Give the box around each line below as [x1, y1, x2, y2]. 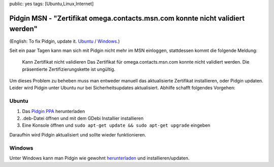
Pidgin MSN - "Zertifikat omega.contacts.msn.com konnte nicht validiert [9, 14, 245, 22]
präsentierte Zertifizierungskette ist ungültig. [22, 66, 116, 72]
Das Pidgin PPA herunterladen [22, 108, 85, 114]
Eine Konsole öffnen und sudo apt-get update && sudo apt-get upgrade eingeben [22, 122, 211, 128]
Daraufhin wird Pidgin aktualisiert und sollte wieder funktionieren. [9, 131, 147, 137]
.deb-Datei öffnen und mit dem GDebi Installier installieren [22, 115, 144, 121]
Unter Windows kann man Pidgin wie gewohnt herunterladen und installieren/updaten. [9, 155, 190, 161]
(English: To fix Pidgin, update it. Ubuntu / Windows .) [9, 38, 120, 44]
